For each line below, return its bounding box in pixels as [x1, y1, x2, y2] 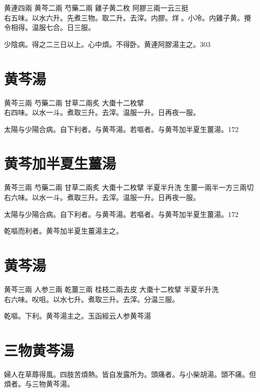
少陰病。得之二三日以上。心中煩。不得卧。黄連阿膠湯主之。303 [4, 38, 210, 49]
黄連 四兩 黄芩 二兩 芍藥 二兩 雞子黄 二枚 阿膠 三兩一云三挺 [4, 2, 188, 12]
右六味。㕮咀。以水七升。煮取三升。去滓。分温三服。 [4, 293, 179, 304]
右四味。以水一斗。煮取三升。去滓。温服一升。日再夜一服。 [4, 107, 200, 117]
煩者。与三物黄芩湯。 [4, 378, 74, 389]
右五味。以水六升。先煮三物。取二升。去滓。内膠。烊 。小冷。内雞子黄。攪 [4, 12, 251, 22]
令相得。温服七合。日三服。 [4, 22, 95, 32]
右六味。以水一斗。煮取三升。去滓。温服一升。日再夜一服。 [4, 192, 200, 202]
